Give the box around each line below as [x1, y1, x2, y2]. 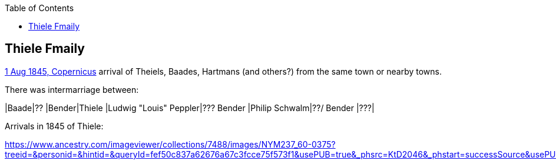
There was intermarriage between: [5, 84, 139, 95]
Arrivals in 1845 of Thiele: [5, 121, 104, 131]
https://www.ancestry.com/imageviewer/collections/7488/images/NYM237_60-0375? [5, 139, 336, 149]
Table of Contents [5, 3, 74, 13]
